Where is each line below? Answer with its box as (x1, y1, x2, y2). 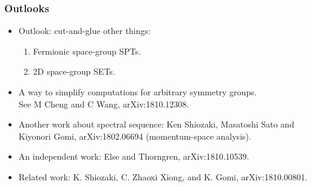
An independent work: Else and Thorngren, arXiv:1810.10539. (18, 150, 249, 163)
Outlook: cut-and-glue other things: (18, 24, 151, 37)
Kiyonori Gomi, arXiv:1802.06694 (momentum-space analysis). (18, 129, 251, 142)
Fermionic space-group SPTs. (33, 44, 141, 57)
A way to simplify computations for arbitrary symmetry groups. (18, 86, 257, 98)
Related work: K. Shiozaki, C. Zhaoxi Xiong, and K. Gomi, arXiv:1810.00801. (18, 170, 308, 183)
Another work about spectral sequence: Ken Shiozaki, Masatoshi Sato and (18, 118, 294, 131)
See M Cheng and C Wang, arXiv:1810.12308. (18, 97, 189, 110)
